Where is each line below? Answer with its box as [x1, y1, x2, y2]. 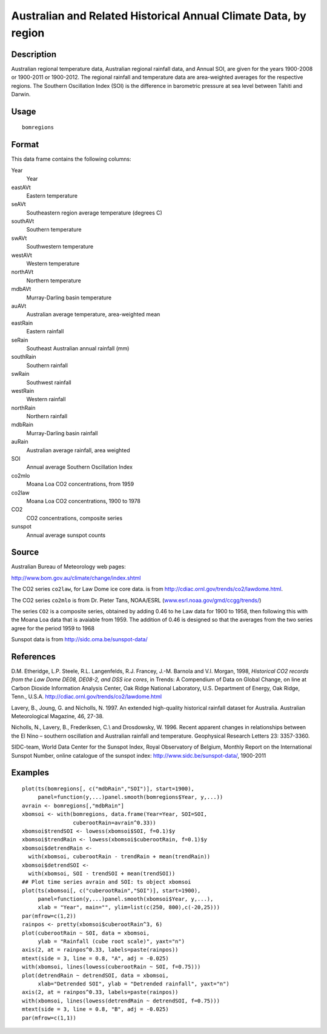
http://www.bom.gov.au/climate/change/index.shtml [11, 574, 141, 581]
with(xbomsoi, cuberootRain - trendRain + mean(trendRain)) [28, 853, 211, 860]
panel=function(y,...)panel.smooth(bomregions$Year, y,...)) [38, 794, 223, 801]
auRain [11, 438, 28, 445]
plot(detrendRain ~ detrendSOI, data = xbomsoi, [22, 972, 169, 979]
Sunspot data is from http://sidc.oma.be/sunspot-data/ [11, 636, 148, 643]
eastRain [11, 319, 33, 327]
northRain [11, 404, 36, 412]
